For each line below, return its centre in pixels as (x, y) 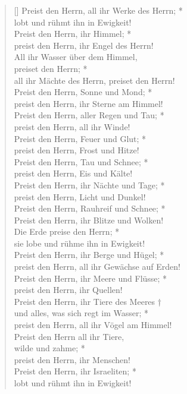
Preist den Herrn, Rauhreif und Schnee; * (90, 208)
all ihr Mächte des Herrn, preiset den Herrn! (94, 80)
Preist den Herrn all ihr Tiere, (69, 336)
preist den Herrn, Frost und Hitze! (77, 150)
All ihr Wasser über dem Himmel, (76, 57)
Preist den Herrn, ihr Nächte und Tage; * (89, 185)
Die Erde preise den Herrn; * (67, 231)
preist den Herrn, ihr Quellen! (68, 290)
